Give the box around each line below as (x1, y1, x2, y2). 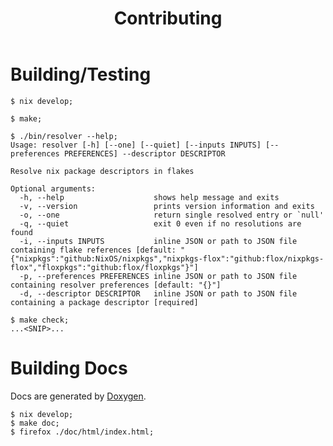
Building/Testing (10, 63, 152, 86)
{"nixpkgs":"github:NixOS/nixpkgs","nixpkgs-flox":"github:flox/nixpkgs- (10, 253, 325, 264)
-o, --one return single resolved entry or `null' (19, 210, 325, 220)
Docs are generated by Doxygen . (10, 390, 147, 402)
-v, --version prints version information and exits (19, 201, 315, 211)
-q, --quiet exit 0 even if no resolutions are (19, 218, 302, 229)
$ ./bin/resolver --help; (10, 131, 118, 141)
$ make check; (10, 315, 70, 325)
